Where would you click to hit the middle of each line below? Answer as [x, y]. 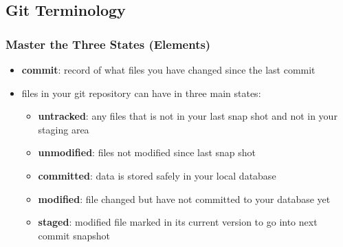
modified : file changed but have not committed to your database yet [184, 198]
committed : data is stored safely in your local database [157, 175]
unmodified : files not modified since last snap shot [147, 152]
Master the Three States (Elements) [108, 44]
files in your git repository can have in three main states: [141, 93]
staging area [64, 129]
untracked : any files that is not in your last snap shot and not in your [188, 116]
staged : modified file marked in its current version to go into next [178, 222]
